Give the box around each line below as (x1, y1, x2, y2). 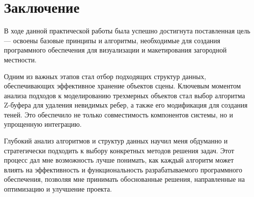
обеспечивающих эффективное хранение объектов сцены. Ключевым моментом (4, 81, 241, 91)
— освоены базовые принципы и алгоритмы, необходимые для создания (4, 35, 221, 45)
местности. (4, 54, 37, 64)
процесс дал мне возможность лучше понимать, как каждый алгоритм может (4, 155, 234, 165)
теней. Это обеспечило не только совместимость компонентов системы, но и (4, 109, 233, 119)
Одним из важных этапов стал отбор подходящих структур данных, (4, 71, 206, 81)
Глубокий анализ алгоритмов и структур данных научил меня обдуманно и (4, 136, 228, 146)
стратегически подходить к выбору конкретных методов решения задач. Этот (4, 145, 234, 155)
